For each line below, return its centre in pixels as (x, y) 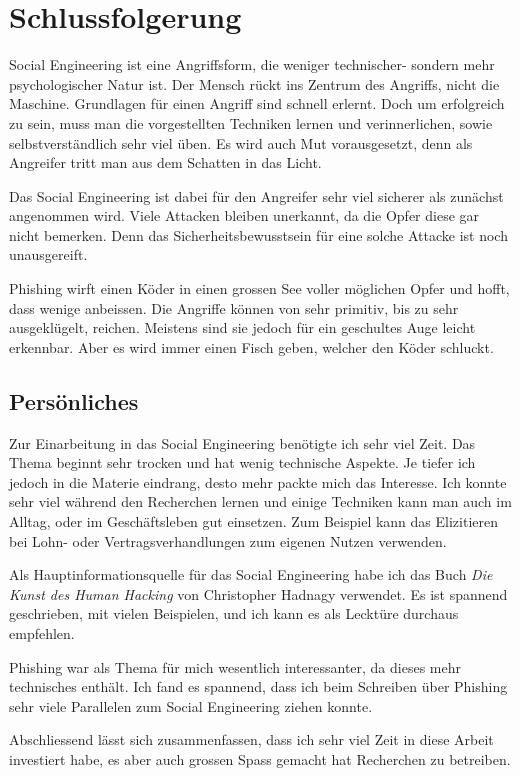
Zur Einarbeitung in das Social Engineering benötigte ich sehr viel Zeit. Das (242, 442)
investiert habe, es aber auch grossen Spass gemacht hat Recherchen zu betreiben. (260, 758)
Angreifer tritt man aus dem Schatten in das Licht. (165, 162)
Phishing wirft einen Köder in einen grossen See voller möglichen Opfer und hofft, (259, 288)
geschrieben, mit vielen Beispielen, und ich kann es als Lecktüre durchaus (234, 613)
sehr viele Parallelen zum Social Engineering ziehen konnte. (191, 705)
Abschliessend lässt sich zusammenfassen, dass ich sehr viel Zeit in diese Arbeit (251, 739)
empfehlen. (42, 632)
